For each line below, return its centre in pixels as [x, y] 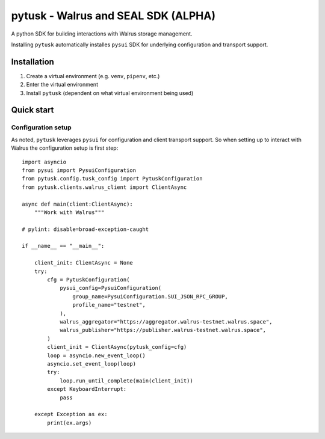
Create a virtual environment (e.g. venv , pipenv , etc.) [93, 76]
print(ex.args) [70, 423]
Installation [32, 62]
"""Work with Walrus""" [69, 212]
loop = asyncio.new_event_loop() [96, 355]
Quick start [32, 110]
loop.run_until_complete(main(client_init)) [127, 381]
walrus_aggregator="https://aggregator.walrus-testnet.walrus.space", [166, 321]
